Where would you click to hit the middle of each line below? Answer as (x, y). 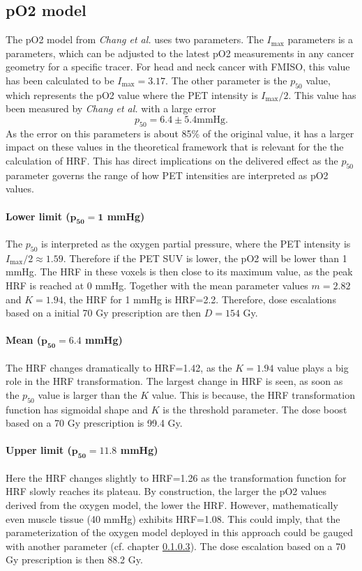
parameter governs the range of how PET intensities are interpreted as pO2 (167, 175)
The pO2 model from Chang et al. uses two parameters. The (135, 39)
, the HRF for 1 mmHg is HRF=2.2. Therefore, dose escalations (199, 299)
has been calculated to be (60, 80)
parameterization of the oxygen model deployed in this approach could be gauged (179, 532)
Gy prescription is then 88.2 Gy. (74, 559)
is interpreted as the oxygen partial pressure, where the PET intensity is (196, 243)
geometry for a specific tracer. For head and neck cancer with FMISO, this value (178, 67)
